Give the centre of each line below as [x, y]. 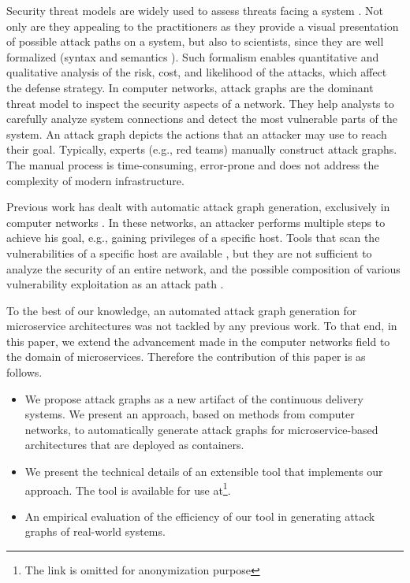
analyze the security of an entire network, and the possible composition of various [203, 268]
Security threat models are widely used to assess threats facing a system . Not [195, 10]
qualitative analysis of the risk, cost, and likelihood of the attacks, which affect [197, 72]
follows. [24, 372]
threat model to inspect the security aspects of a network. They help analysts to [200, 103]
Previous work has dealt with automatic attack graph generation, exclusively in [198, 207]
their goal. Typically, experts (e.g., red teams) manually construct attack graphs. [202, 149]
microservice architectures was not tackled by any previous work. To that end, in [202, 326]
